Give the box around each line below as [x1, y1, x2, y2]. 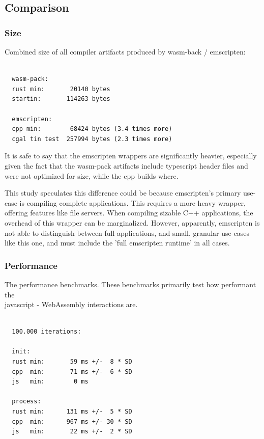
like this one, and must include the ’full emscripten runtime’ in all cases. [5, 237, 230, 248]
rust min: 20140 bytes [12, 85, 110, 93]
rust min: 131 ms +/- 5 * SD [12, 408, 132, 416]
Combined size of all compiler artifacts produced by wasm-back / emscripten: [5, 46, 246, 57]
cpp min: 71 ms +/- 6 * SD [12, 368, 132, 375]
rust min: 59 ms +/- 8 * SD [12, 358, 132, 366]
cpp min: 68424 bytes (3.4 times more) [12, 125, 172, 133]
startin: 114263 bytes [12, 95, 110, 103]
